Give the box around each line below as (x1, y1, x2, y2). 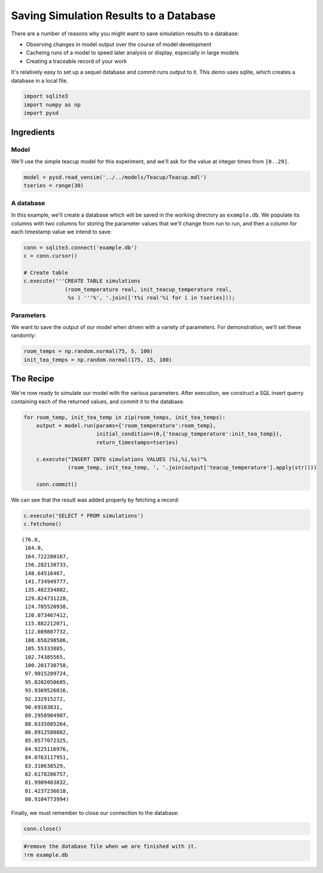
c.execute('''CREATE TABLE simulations (23, 278, 141, 284)
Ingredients (11, 127, 55, 137)
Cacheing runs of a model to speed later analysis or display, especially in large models (26, 49, 239, 56)
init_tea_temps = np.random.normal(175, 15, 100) (23, 356, 172, 363)
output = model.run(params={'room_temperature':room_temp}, (36, 422, 217, 429)
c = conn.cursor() (23, 253, 78, 260)
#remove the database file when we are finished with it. (23, 843, 197, 850)
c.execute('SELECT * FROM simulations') (23, 512, 144, 519)
